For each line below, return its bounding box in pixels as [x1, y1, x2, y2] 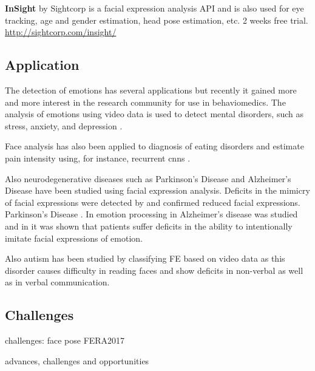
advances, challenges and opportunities [5, 354, 149, 367]
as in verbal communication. [5, 276, 110, 288]
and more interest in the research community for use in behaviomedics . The [5, 95, 286, 108]
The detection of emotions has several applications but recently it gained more [5, 83, 297, 96]
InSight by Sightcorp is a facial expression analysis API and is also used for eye [5, 2, 304, 14]
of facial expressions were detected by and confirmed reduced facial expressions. [5, 196, 300, 208]
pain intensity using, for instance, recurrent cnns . [5, 151, 191, 164]
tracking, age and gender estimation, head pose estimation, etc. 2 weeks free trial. [5, 13, 308, 26]
